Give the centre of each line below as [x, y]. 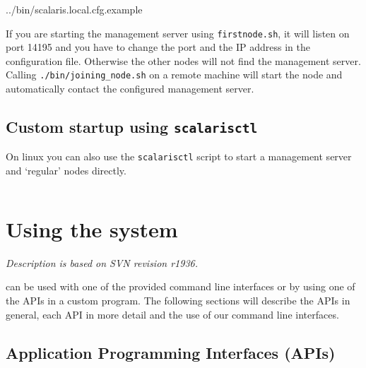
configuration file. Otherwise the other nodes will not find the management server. [183, 60]
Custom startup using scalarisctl [132, 127]
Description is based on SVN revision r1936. [102, 262]
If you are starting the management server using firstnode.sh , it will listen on [178, 33]
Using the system [92, 228]
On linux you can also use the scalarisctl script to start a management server [179, 156]
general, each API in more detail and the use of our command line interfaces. [172, 314]
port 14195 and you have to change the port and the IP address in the [158, 47]
